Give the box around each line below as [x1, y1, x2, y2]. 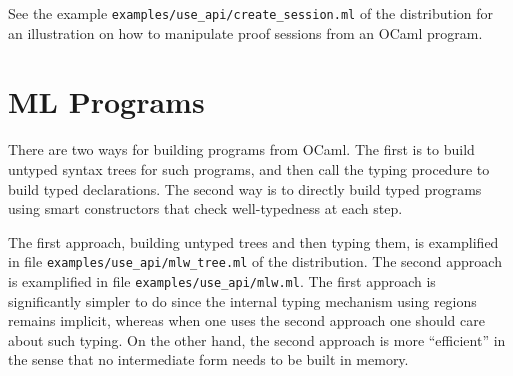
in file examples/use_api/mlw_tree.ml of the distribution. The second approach [8, 251, 502, 272]
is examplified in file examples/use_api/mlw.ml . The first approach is [8, 271, 436, 291]
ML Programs [8, 81, 205, 122]
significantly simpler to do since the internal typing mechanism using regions [8, 290, 477, 311]
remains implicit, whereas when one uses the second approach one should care [8, 310, 485, 331]
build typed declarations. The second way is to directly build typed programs [8, 178, 482, 199]
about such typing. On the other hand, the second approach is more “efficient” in [8, 329, 506, 350]
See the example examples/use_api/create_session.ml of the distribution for [8, 3, 494, 23]
